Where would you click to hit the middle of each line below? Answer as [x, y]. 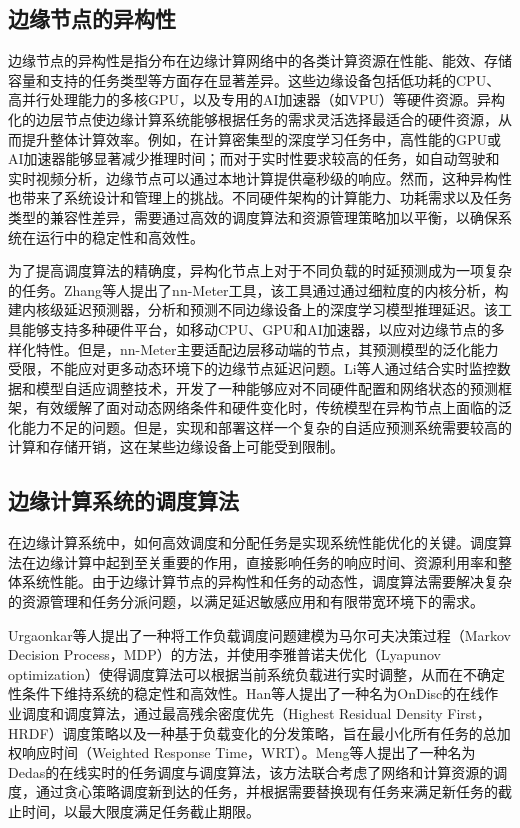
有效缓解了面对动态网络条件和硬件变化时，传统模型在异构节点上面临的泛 [273, 407]
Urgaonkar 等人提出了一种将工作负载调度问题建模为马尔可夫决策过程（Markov [259, 634]
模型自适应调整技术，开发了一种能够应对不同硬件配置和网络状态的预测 [266, 387]
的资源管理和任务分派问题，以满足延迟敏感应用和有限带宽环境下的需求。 [246, 601]
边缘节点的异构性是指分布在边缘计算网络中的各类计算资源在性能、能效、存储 [260, 60]
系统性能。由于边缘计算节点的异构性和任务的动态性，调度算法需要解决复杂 [266, 581]
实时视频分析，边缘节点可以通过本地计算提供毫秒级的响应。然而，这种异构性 [260, 177]
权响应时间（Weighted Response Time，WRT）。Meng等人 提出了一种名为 [242, 752]
